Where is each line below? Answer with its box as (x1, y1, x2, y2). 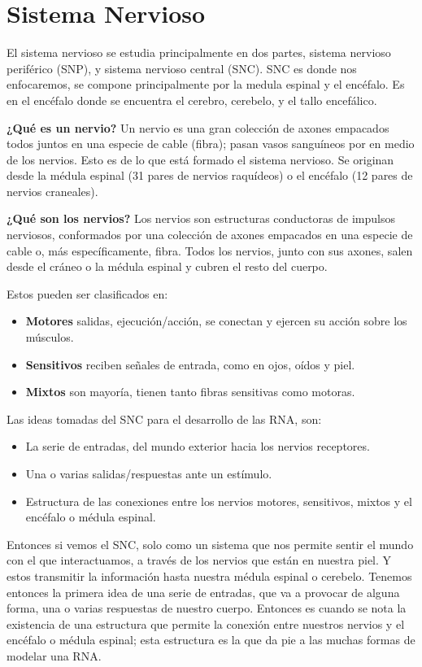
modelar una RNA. (7, 647, 102, 664)
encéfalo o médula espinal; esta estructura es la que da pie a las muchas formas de (7, 631, 415, 648)
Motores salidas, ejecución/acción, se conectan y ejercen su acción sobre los (25, 312, 407, 329)
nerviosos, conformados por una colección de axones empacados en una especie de (7, 226, 413, 243)
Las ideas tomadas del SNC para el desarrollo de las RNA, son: (7, 410, 322, 427)
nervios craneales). (7, 182, 98, 199)
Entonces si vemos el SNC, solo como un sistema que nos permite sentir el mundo (7, 535, 414, 552)
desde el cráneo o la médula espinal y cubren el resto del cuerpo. (7, 258, 328, 275)
